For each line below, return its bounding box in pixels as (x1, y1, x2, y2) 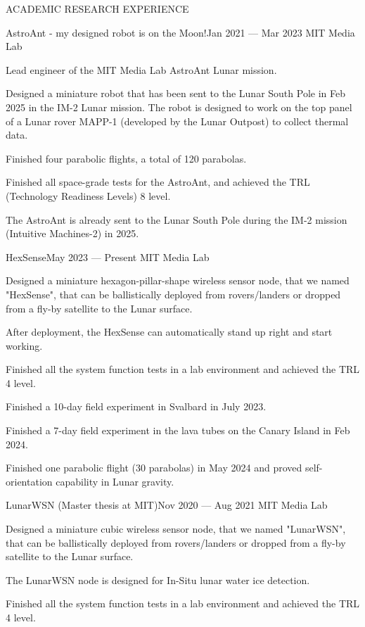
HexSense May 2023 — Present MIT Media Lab (6, 249, 210, 264)
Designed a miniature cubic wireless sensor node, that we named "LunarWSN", (6, 521, 346, 536)
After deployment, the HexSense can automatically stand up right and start (6, 324, 333, 339)
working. (6, 338, 43, 353)
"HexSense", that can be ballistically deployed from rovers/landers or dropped (6, 286, 341, 301)
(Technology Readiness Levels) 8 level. (6, 188, 171, 203)
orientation (6, 474, 53, 488)
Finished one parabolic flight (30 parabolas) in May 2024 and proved (6, 460, 302, 475)
